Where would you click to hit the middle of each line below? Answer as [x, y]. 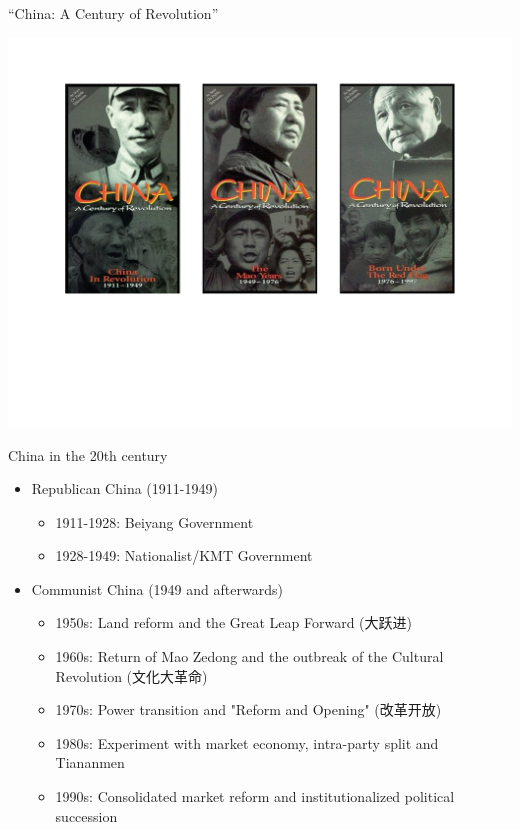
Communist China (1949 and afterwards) [157, 588]
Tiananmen [90, 762]
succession [86, 815]
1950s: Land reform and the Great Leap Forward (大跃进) [234, 622]
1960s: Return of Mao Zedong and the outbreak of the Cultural [249, 656]
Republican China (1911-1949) [124, 488]
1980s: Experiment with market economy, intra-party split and [247, 742]
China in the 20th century [88, 454]
